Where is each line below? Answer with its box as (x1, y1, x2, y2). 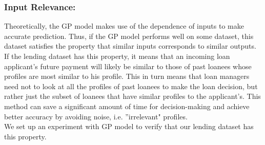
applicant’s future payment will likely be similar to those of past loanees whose (4, 60, 252, 71)
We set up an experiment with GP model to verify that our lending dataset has (4, 121, 254, 132)
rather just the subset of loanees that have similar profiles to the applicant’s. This (4, 91, 261, 101)
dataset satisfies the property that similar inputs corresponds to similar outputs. (4, 40, 256, 51)
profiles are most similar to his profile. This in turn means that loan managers (4, 71, 250, 81)
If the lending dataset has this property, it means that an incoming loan (4, 51, 230, 61)
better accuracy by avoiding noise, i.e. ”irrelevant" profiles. (4, 111, 188, 121)
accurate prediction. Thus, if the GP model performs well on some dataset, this (4, 30, 254, 41)
